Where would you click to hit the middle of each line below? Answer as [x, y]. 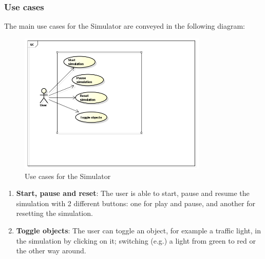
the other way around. [51, 251]
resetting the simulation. [54, 213]
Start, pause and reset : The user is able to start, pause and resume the [133, 193]
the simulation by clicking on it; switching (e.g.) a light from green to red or [136, 240]
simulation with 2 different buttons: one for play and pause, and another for [136, 203]
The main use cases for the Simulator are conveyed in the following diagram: [125, 26]
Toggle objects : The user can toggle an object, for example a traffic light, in [138, 230]
